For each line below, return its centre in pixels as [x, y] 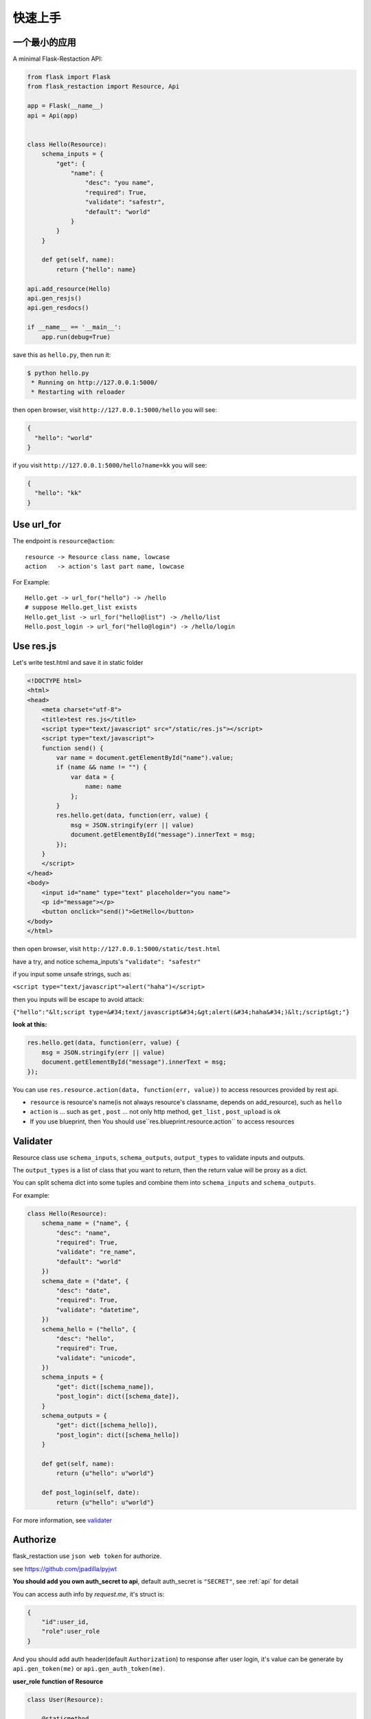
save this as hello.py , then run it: [62, 355]
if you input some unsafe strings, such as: [72, 974]
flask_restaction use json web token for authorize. [87, 1556]
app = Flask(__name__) [65, 106]
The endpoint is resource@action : [64, 541]
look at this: [30, 1025]
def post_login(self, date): [91, 1493]
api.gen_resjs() [55, 298]
